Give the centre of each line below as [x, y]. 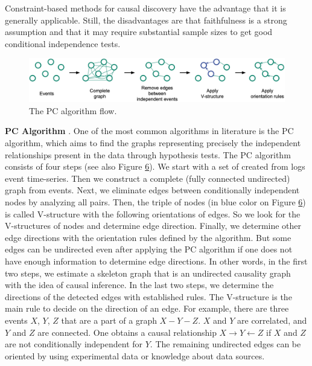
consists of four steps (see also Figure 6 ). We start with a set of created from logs [155, 166]
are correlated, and [272, 320]
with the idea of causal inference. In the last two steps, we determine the [139, 285]
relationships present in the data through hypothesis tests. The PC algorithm [148, 154]
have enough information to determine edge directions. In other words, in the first [156, 261]
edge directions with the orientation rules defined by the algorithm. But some [148, 237]
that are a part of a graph [109, 320]
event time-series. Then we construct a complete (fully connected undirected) [148, 178]
